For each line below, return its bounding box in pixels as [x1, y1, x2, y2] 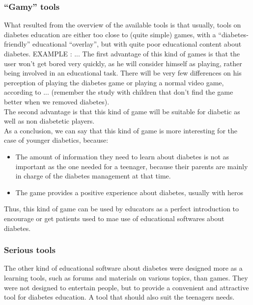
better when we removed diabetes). [4, 96, 110, 106]
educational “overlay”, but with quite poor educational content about [32, 39, 242, 49]
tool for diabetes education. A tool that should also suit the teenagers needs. [4, 292, 235, 302]
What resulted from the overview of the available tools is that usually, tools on [4, 20, 241, 30]
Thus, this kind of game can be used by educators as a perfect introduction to [4, 203, 239, 214]
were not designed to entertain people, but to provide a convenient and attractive [4, 282, 249, 292]
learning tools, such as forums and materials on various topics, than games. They [4, 272, 248, 282]
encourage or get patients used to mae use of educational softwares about [4, 213, 225, 223]
